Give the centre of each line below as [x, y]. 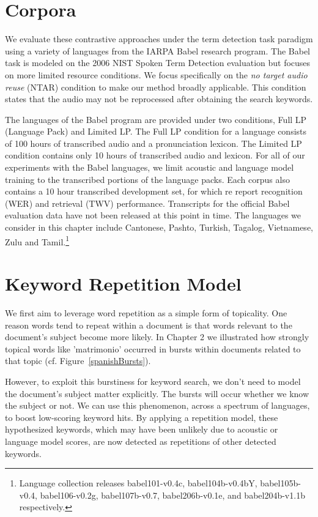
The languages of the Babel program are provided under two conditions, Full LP [156, 119]
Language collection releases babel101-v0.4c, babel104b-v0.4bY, [138, 483]
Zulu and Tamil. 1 [37, 240]
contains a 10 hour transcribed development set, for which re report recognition [154, 191]
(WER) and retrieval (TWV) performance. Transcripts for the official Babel [147, 203]
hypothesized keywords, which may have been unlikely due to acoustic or [142, 429]
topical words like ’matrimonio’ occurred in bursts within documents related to [153, 348]
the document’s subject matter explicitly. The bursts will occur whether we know [157, 393]
